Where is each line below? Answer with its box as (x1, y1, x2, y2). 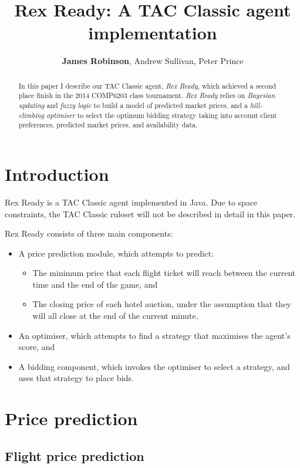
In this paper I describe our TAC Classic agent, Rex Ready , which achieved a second (18, 80, 277, 90)
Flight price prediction (5, 446, 144, 464)
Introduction (5, 161, 109, 186)
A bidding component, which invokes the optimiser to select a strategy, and (18, 360, 290, 372)
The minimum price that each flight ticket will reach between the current (32, 267, 296, 279)
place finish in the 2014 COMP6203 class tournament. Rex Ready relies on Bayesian (18, 90, 275, 100)
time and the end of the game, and (32, 278, 158, 290)
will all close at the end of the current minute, (32, 309, 198, 322)
